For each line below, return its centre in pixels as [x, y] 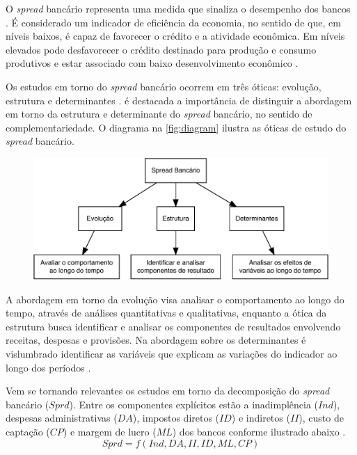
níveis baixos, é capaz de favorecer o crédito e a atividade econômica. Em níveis [175, 36]
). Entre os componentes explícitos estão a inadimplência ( [194, 404]
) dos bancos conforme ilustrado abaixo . [259, 432]
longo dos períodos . [48, 367]
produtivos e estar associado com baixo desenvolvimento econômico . [152, 63]
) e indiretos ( [261, 418]
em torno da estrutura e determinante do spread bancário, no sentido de [159, 114]
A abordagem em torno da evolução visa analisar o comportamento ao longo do [175, 299]
